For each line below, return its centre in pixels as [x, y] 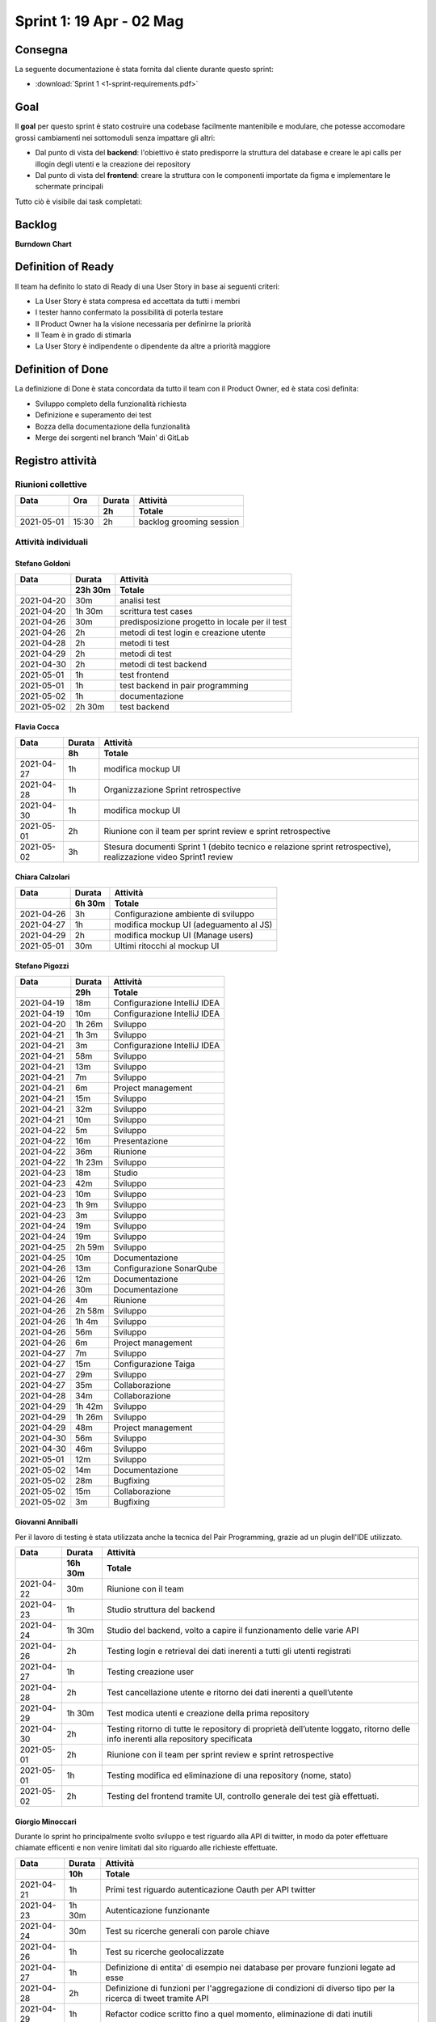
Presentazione [141, 1140]
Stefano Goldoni [43, 564]
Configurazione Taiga [154, 1364]
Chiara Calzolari [42, 877]
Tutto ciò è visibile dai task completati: [79, 201]
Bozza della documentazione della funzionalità [113, 426]
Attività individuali [52, 542]
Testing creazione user [150, 1672]
